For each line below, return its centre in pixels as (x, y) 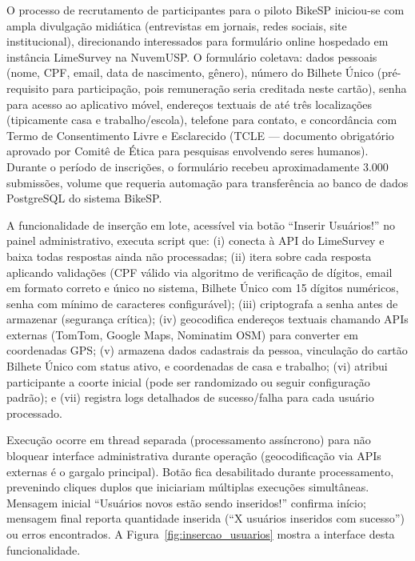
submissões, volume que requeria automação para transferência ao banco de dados (207, 182)
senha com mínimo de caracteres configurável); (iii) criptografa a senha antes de (202, 303)
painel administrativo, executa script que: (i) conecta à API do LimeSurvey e (196, 240)
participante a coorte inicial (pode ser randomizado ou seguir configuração (188, 381)
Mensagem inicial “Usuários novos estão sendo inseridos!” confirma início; (186, 502)
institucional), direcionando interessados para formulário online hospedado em (198, 41)
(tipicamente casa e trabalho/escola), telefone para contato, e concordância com (202, 120)
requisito (28, 88)
